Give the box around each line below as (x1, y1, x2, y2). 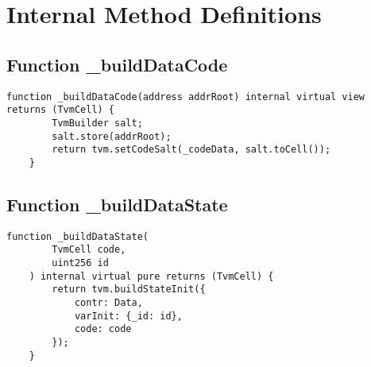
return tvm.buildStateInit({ (52, 284, 206, 296)
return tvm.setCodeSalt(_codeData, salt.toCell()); (52, 144, 331, 156)
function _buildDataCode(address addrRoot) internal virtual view (6, 91, 365, 102)
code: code (74, 323, 132, 335)
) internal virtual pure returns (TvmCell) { (29, 270, 274, 282)
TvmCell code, (52, 244, 126, 256)
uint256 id (52, 257, 109, 269)
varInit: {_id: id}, (74, 310, 183, 322)
